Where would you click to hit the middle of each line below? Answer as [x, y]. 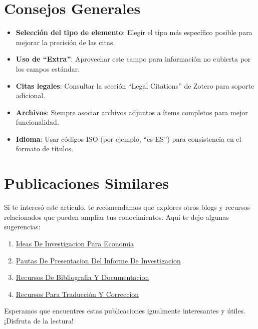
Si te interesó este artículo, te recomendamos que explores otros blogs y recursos [127, 207]
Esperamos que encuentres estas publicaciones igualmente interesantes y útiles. [125, 311]
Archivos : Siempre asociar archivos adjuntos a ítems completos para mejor [132, 112]
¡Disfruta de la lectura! [39, 320]
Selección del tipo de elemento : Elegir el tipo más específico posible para [134, 32]
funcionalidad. [37, 122]
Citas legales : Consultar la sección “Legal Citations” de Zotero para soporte [135, 85]
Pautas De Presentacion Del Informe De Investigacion [98, 260]
